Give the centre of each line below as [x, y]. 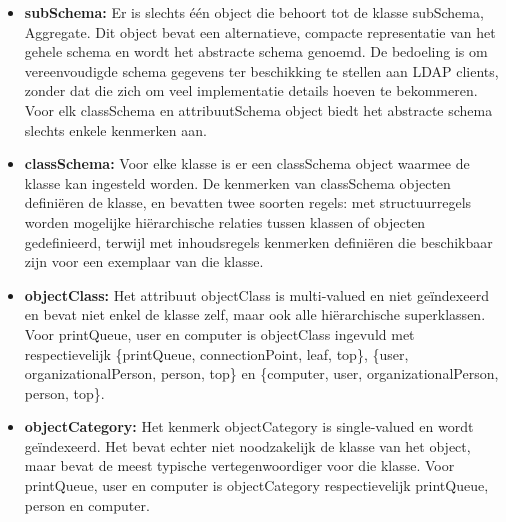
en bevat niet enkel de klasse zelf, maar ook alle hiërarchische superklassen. [255, 314]
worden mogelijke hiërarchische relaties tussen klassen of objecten [225, 221]
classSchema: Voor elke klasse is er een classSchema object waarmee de [247, 163]
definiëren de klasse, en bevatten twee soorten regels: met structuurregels [248, 202]
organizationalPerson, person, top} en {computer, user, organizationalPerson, [261, 373]
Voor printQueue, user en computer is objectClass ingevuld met [219, 333]
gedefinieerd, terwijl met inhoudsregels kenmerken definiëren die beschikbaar [258, 241]
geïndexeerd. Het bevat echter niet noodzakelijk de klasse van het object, [247, 445]
